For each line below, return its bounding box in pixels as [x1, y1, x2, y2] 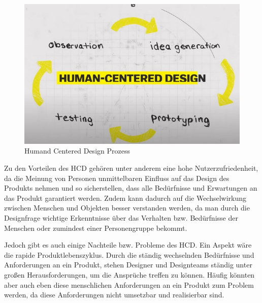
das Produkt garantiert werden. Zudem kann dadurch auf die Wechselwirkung [4, 192, 247, 203]
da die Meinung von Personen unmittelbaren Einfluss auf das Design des [4, 172, 230, 183]
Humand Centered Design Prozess [24, 145, 130, 156]
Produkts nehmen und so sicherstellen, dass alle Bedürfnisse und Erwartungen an [4, 183, 257, 193]
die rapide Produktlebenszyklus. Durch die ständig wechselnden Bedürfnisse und [4, 249, 254, 260]
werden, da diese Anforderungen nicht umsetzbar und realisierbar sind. [4, 289, 224, 300]
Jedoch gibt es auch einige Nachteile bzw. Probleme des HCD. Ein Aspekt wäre [4, 239, 252, 250]
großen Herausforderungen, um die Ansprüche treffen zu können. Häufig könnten [4, 269, 255, 280]
